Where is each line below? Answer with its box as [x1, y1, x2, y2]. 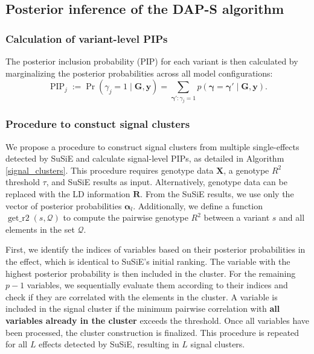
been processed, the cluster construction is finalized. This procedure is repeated [5, 326, 300, 338]
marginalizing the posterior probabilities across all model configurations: [5, 66, 273, 79]
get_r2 [7, 214, 30, 223]
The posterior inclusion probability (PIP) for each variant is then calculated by [5, 55, 298, 67]
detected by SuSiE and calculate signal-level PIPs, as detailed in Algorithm [5, 152, 284, 165]
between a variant [203, 211, 270, 224]
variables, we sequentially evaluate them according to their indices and [27, 279, 288, 291]
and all [279, 211, 305, 224]
